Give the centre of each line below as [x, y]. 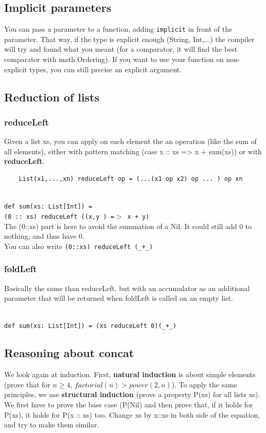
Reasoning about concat [69, 353]
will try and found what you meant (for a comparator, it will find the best [121, 49]
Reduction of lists [52, 97]
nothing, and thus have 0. [44, 236]
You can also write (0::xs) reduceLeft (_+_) [79, 246]
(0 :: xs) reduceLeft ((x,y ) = [59, 217]
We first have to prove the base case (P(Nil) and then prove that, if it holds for [129, 404]
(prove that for [27, 384]
